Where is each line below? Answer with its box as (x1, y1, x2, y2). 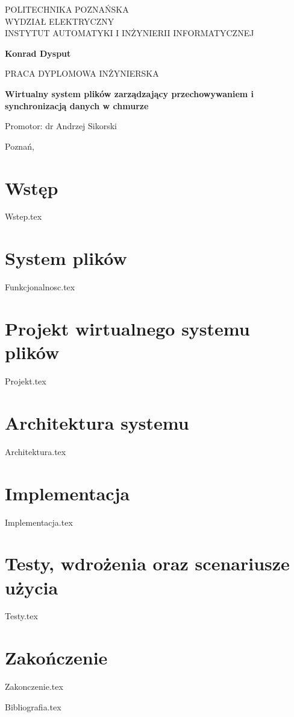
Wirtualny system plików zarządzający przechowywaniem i (5, 87, 254, 100)
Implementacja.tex (5, 515, 73, 528)
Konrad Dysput (5, 46, 71, 59)
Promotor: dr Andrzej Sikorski (5, 119, 117, 132)
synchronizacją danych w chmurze (5, 99, 149, 112)
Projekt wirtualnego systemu (5, 316, 250, 340)
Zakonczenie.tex (5, 680, 63, 693)
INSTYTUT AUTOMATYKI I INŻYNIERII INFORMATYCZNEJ (5, 27, 254, 39)
